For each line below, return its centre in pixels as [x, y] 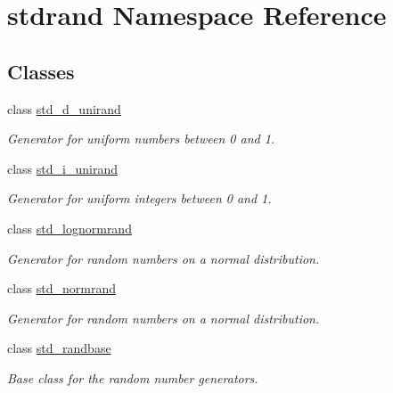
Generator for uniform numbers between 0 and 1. [141, 139]
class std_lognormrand [70, 228]
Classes [41, 71]
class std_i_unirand [62, 168]
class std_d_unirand [64, 108]
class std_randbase [59, 348]
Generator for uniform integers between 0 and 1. [139, 198]
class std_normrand [62, 288]
